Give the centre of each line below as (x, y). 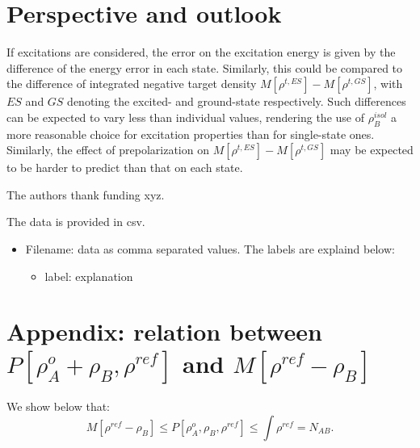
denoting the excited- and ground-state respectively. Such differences (237, 101)
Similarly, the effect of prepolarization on (108, 150)
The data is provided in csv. (76, 222)
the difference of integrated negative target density (132, 84)
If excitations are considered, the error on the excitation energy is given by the (201, 52)
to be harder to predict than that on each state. (125, 167)
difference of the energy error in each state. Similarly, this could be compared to (205, 67)
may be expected (372, 150)
